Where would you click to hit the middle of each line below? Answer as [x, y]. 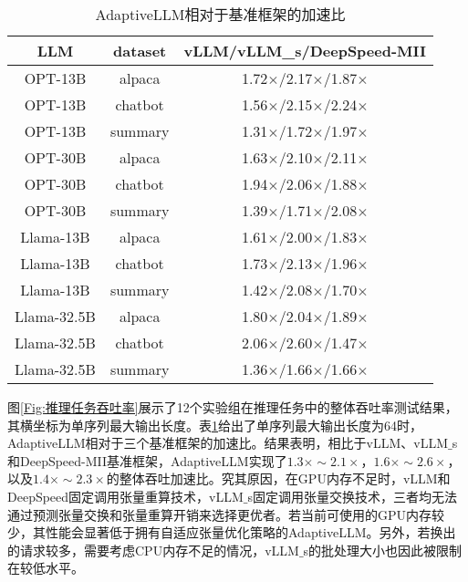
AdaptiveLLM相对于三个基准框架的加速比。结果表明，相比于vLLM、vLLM [228, 443]
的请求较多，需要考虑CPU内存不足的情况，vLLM [153, 550]
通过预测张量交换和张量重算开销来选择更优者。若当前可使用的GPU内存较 [226, 514]
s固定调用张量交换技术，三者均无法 [353, 496]
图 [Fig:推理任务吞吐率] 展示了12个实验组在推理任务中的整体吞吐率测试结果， [233, 407]
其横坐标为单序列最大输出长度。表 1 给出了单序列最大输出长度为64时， [215, 425]
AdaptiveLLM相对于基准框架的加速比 [220, 14]
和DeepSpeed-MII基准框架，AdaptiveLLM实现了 [147, 460]
